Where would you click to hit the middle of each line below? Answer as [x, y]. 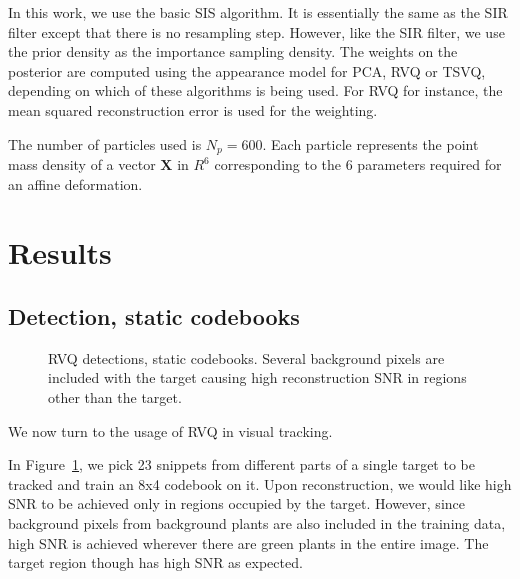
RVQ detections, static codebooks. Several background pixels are [246, 357]
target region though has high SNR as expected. [155, 562]
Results [60, 252]
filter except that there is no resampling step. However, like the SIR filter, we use [256, 31]
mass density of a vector [82, 164]
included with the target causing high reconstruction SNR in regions [257, 377]
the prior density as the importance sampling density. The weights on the [233, 51]
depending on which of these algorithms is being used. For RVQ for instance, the [255, 90]
